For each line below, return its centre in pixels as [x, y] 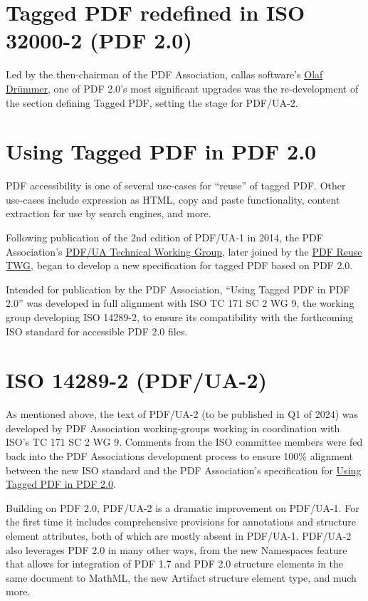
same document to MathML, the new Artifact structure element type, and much [181, 577]
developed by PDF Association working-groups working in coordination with [173, 428]
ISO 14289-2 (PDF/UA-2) [137, 380]
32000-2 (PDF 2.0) [99, 40]
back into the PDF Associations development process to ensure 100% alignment [179, 456]
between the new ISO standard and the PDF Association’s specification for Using [184, 470]
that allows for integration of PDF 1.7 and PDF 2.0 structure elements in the [175, 564]
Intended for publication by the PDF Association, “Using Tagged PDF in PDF [178, 289]
